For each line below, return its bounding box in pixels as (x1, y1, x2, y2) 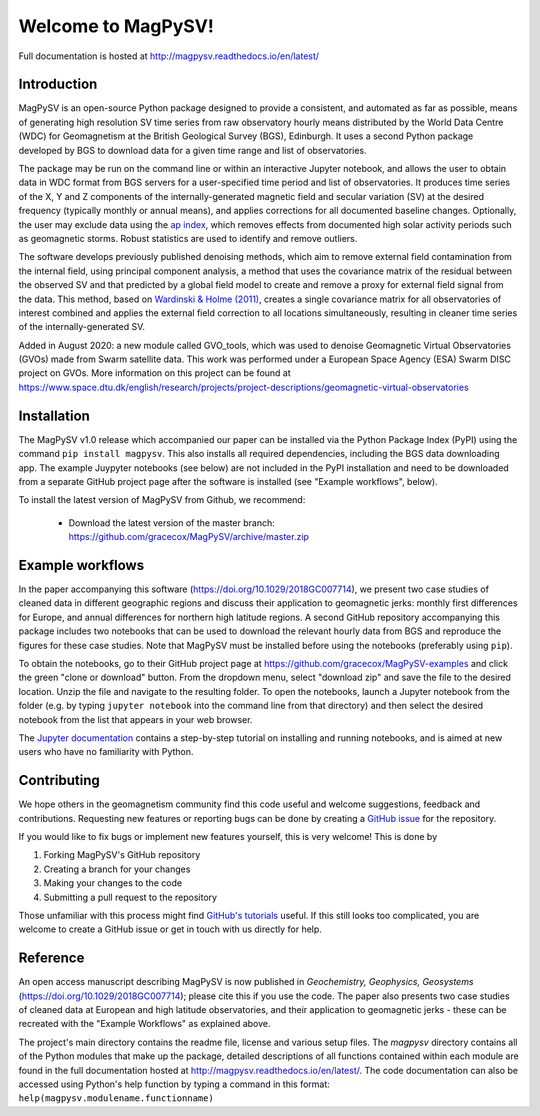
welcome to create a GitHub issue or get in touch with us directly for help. (18, 923, 322, 935)
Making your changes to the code (43, 877, 183, 889)
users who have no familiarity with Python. (18, 746, 194, 758)
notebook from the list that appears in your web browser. (18, 713, 253, 725)
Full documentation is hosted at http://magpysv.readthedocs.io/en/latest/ (18, 50, 320, 62)
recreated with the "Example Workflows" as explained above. (18, 1018, 271, 1030)
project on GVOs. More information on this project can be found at (18, 367, 292, 379)
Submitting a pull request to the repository (43, 891, 218, 903)
